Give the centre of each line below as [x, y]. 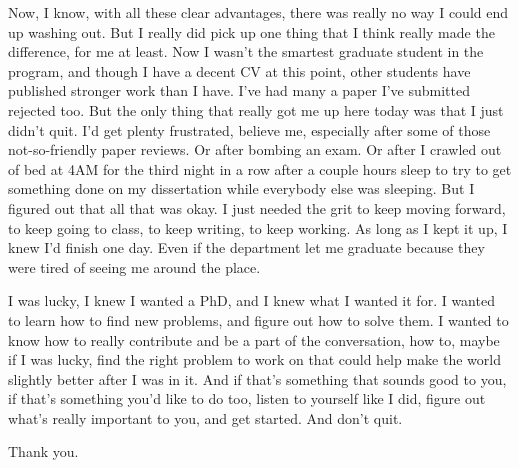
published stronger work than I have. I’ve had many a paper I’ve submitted [239, 90]
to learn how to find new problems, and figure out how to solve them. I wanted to [258, 319]
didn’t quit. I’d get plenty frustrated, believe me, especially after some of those [249, 129]
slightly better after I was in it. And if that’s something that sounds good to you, [257, 378]
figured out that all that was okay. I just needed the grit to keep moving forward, [257, 207]
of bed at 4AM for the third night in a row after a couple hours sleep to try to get [260, 168]
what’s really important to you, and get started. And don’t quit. [205, 417]
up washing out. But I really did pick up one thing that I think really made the [251, 31]
